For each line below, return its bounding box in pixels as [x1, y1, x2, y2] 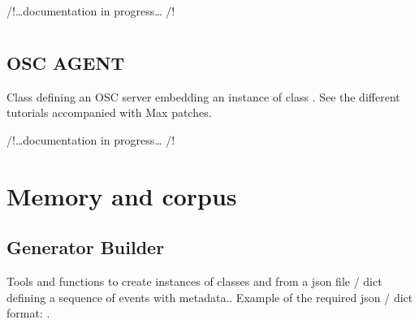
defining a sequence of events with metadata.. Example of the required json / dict [6, 288, 413, 305]
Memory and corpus [6, 179, 237, 212]
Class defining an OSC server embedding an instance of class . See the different [6, 88, 400, 105]
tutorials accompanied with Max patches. [6, 104, 212, 121]
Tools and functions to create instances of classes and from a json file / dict [6, 272, 382, 289]
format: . [6, 305, 50, 322]
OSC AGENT [6, 50, 125, 75]
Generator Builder [6, 235, 165, 260]
